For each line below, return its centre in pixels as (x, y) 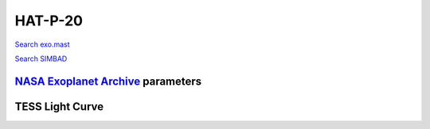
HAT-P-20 (49, 21)
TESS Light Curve (59, 106)
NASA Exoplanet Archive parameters (108, 81)
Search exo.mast (43, 44)
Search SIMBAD (41, 59)
